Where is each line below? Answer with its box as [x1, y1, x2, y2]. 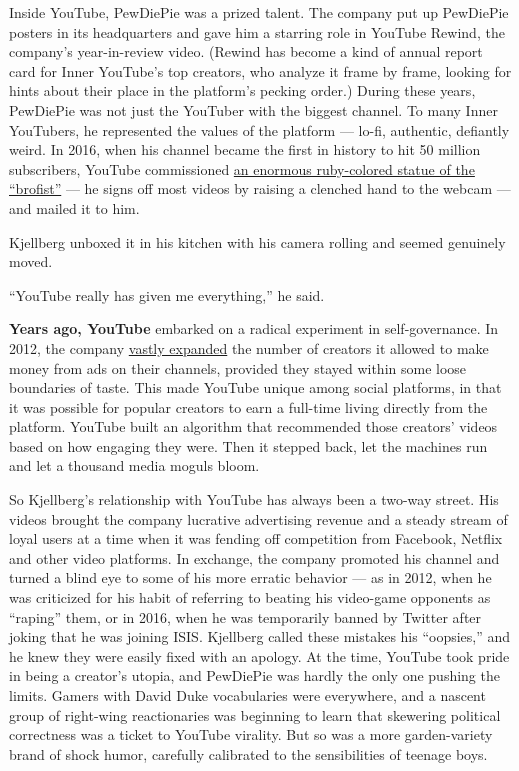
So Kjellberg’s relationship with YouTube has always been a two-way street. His [9, 489, 499, 510]
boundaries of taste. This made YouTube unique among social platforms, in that [9, 377, 502, 398]
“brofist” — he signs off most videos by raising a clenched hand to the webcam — [9, 178, 511, 199]
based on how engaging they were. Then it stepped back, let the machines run [9, 435, 488, 456]
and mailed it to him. [9, 197, 140, 218]
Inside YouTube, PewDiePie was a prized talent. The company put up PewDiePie [9, 2, 509, 22]
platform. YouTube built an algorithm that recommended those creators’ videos [9, 416, 498, 437]
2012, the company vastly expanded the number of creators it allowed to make [9, 337, 489, 358]
